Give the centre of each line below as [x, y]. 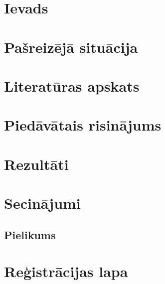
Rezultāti [36, 164]
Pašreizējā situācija [71, 47]
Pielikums [30, 234]
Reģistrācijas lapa [66, 271]
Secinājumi [42, 203]
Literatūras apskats [72, 85]
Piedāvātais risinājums [83, 125]
